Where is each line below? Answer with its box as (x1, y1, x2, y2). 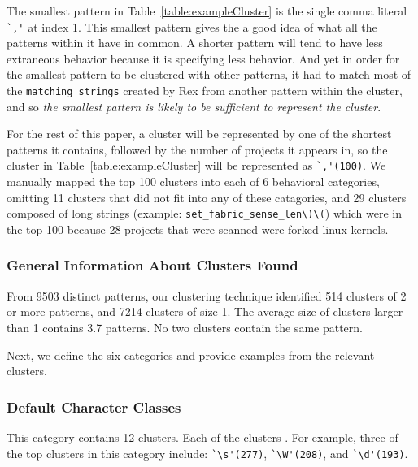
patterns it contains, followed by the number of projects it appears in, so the (7, 141, 388, 158)
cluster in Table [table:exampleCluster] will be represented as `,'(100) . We (7, 157, 386, 174)
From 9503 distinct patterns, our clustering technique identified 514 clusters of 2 (7, 287, 407, 304)
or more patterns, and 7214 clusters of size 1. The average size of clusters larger (7, 303, 403, 320)
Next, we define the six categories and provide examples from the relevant (7, 346, 375, 363)
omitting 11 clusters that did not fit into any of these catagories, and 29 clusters (7, 188, 407, 205)
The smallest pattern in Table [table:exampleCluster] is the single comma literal (7, 2, 407, 19)
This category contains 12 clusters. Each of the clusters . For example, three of (7, 428, 398, 445)
